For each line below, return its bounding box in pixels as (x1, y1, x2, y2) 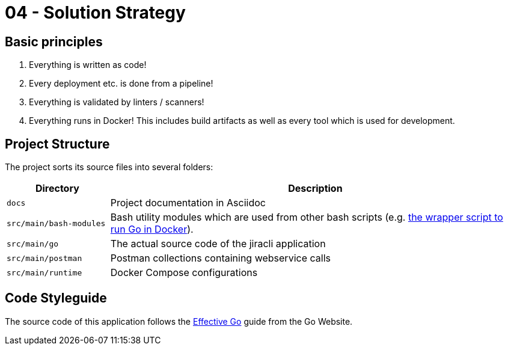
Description (288, 182, 343, 195)
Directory (35, 182, 79, 195)
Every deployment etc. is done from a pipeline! (29, 78, 213, 89)
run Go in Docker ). (110, 223, 194, 236)
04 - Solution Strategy (5, 2, 186, 23)
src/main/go (7, 239, 59, 248)
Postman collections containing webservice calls (110, 252, 331, 265)
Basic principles (5, 34, 103, 49)
